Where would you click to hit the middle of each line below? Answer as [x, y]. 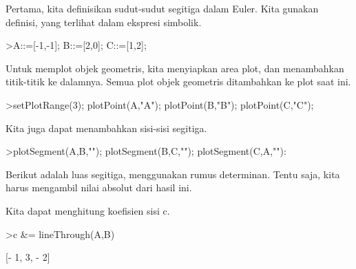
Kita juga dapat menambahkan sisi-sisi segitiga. [106, 128]
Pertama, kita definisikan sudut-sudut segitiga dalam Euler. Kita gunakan [162, 8]
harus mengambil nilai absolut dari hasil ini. [99, 187]
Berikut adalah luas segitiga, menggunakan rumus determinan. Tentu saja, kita [173, 174]
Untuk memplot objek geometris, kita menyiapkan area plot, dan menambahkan [175, 68]
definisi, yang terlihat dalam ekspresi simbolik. [104, 22]
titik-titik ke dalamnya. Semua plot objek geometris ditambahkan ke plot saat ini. [178, 82]
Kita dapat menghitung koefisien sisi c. [88, 210]
